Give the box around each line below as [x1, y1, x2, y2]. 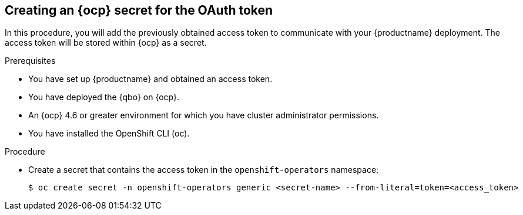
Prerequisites [5, 56, 56, 66]
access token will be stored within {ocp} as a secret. [5, 37, 207, 48]
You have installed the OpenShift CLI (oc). [28, 128, 190, 139]
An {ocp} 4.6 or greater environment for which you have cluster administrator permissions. [28, 110, 379, 121]
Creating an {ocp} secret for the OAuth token [5, 3, 273, 18]
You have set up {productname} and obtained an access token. [28, 74, 273, 84]
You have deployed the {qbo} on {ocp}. [28, 92, 180, 103]
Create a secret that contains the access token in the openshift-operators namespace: [28, 165, 379, 175]
